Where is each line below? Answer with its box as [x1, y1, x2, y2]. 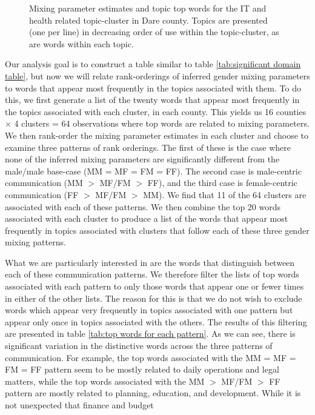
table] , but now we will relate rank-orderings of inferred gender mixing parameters [5, 69, 310, 82]
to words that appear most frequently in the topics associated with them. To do [5, 81, 301, 94]
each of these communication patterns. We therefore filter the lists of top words [5, 268, 299, 281]
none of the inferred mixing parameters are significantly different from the [5, 153, 280, 165]
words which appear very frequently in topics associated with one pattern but [5, 304, 293, 316]
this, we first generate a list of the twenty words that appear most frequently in [5, 93, 300, 106]
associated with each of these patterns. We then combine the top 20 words [5, 200, 281, 213]
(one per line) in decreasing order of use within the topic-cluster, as [29, 25, 279, 38]
